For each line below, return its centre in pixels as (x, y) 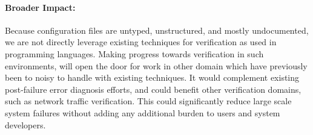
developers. (25, 124)
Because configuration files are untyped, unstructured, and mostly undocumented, (157, 30)
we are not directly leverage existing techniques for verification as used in (141, 42)
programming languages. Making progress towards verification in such (134, 53)
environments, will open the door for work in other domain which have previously (156, 65)
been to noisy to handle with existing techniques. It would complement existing (152, 77)
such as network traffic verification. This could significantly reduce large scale (148, 101)
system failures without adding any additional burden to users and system (143, 112)
